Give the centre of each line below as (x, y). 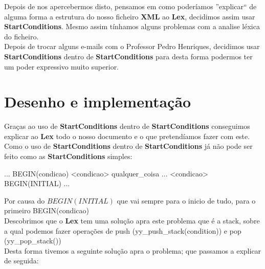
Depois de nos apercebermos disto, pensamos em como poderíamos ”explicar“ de (130, 6)
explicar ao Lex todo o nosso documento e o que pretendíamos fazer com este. (127, 136)
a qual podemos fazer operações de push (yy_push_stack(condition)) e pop (123, 230)
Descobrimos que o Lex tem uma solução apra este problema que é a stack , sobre (132, 221)
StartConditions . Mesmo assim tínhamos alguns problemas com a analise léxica (132, 26)
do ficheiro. (21, 36)
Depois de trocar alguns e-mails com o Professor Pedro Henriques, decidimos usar (132, 46)
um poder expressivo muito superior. (62, 66)
